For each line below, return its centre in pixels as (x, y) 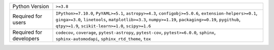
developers (26, 39)
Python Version (31, 6)
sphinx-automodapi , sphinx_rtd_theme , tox (103, 39)
